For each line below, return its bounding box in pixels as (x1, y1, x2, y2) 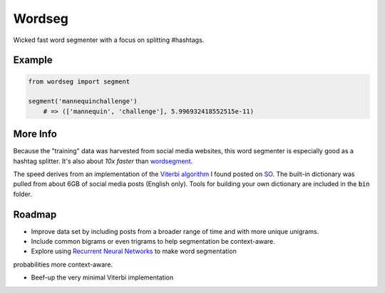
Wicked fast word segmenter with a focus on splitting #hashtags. (13, 36, 205, 44)
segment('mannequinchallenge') (28, 97, 138, 106)
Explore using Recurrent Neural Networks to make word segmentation (31, 247, 237, 256)
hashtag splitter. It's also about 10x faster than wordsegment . (13, 157, 193, 165)
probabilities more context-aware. (13, 260, 113, 269)
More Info (13, 128, 57, 140)
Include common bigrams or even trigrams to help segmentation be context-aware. (31, 237, 276, 246)
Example (13, 54, 53, 66)
